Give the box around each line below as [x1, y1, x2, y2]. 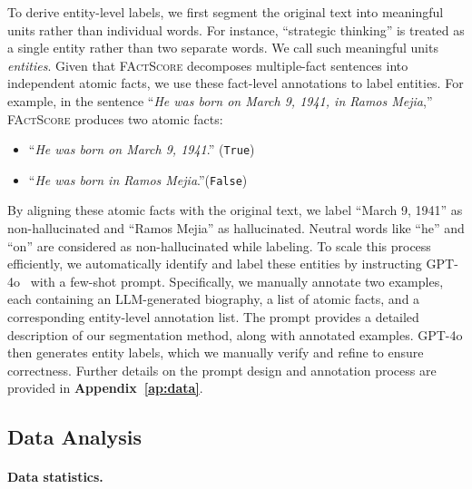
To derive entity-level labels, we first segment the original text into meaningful [7, 3, 444, 21]
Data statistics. [7, 467, 103, 486]
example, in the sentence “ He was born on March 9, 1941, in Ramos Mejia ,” [7, 91, 433, 110]
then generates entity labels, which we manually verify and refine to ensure [7, 343, 424, 362]
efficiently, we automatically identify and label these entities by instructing [7, 254, 422, 273]
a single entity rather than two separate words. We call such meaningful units [7, 38, 438, 57]
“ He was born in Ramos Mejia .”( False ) [28, 170, 248, 189]
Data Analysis [7, 423, 143, 451]
